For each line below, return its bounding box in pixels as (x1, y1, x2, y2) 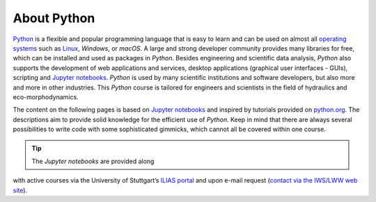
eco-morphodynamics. (13, 92, 79, 101)
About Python (13, 10, 95, 26)
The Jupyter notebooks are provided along (31, 157, 155, 165)
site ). (13, 186, 28, 194)
